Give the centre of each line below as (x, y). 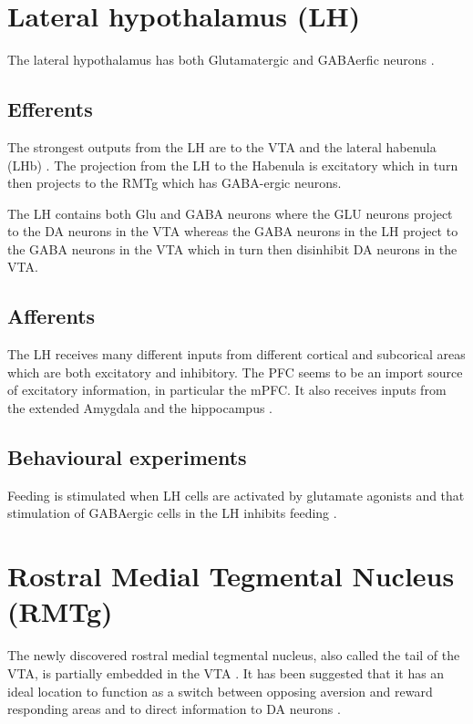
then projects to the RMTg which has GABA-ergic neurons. (175, 183)
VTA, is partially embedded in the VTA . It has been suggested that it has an (226, 672)
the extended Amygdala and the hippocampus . (140, 408)
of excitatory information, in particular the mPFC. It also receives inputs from (227, 390)
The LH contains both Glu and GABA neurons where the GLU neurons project (230, 213)
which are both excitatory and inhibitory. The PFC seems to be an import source (235, 372)
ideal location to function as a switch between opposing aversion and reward (220, 691)
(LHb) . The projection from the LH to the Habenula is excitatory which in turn (233, 165)
